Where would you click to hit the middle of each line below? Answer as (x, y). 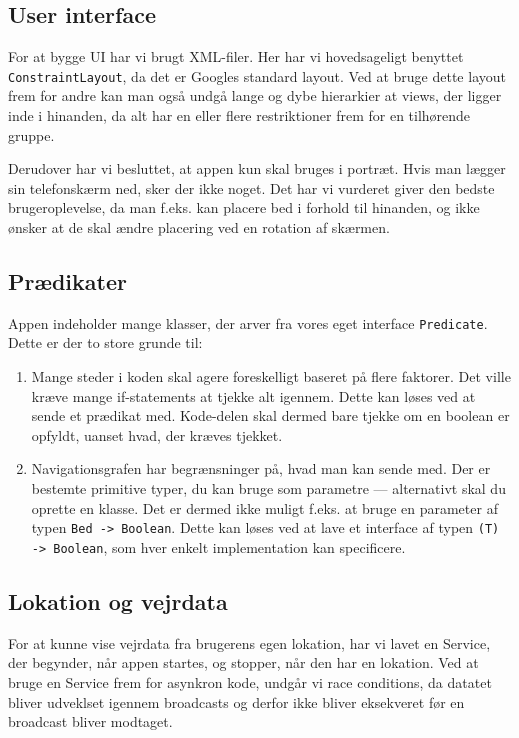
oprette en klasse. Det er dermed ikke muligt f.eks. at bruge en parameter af (264, 507)
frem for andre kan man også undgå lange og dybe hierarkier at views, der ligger (255, 95)
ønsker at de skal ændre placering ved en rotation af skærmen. (199, 227)
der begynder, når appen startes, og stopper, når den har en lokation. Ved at (243, 662)
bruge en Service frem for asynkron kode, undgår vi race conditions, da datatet (250, 681)
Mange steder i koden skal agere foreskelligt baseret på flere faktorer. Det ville (271, 376)
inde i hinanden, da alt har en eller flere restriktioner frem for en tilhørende (239, 115)
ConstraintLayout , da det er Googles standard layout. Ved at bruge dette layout (257, 75)
